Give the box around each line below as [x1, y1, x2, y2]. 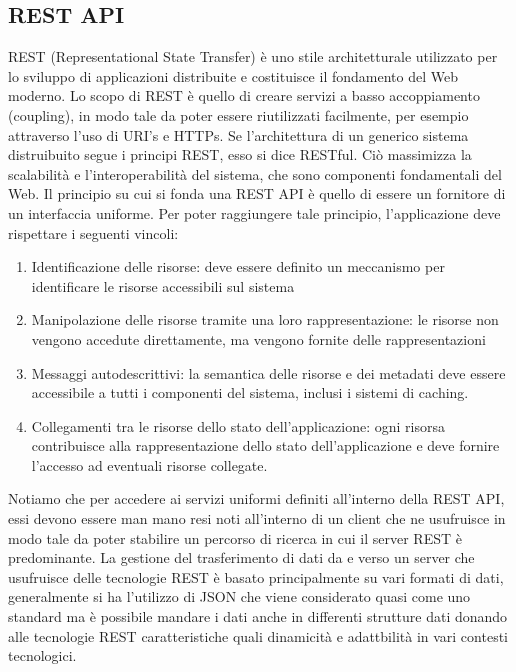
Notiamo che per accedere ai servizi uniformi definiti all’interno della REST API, [8, 488, 505, 509]
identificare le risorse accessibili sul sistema [31, 275, 295, 296]
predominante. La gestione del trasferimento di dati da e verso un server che [8, 547, 475, 568]
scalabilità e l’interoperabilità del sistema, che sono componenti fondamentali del [8, 163, 502, 184]
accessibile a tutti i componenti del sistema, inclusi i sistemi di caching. [31, 382, 469, 403]
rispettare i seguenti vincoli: [8, 222, 179, 243]
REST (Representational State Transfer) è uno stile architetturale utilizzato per [8, 46, 498, 67]
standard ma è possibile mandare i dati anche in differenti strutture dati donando [8, 606, 508, 627]
